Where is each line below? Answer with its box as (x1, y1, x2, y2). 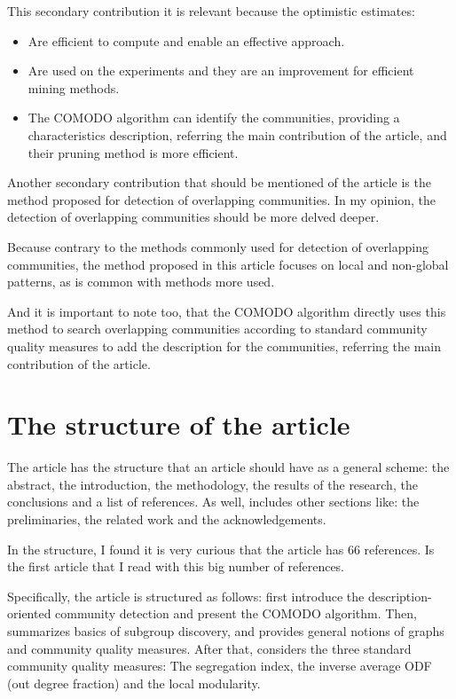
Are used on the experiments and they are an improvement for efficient (28, 61, 414, 80)
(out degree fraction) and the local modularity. (7, 673, 261, 692)
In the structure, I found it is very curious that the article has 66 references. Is (7, 539, 435, 558)
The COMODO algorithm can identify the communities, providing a (28, 108, 400, 127)
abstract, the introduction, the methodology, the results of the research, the (7, 475, 418, 493)
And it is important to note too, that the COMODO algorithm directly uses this (7, 302, 446, 320)
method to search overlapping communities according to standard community (7, 319, 428, 338)
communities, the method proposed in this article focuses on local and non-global (7, 255, 449, 273)
